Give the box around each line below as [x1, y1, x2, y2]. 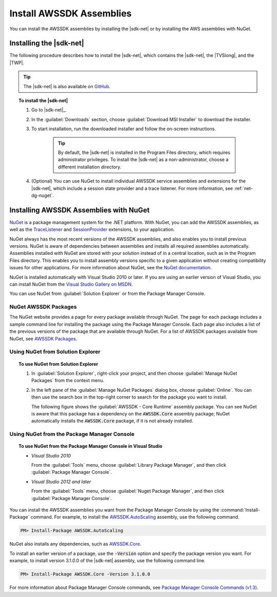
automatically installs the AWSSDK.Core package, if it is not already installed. [31, 418, 193, 424]
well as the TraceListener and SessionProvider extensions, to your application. [9, 226, 175, 233]
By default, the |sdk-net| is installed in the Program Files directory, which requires [58, 149, 230, 155]
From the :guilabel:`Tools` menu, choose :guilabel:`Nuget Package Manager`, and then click [31, 488, 224, 494]
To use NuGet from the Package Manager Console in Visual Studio [18, 443, 163, 449]
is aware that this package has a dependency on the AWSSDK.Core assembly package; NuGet [31, 410, 230, 416]
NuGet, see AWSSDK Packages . [9, 335, 77, 342]
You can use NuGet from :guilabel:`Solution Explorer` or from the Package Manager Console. [9, 290, 206, 297]
